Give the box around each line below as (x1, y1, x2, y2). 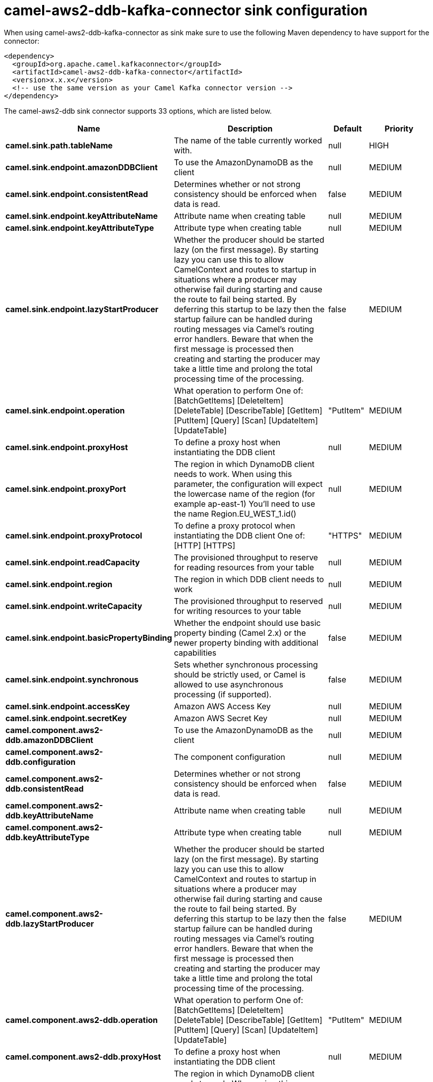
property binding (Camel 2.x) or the (174, 627, 306, 638)
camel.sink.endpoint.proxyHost (5, 442, 128, 452)
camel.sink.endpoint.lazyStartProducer (5, 304, 159, 314)
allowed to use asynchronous (174, 679, 283, 689)
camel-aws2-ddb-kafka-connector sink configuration (4, 2, 368, 19)
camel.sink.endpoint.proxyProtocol (5, 530, 142, 541)
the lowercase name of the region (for (174, 488, 315, 499)
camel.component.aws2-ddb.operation (5, 1014, 158, 1025)
